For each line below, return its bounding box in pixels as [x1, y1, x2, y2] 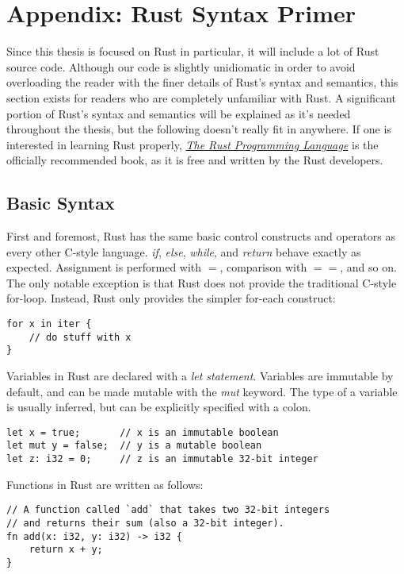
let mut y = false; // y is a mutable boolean [6, 440, 262, 452]
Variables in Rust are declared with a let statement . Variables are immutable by [6, 368, 394, 384]
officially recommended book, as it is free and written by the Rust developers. [6, 152, 383, 168]
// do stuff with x [29, 331, 131, 343]
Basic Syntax [6, 191, 115, 215]
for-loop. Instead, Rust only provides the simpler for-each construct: [6, 290, 336, 306]
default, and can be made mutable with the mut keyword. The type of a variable [6, 383, 398, 399]
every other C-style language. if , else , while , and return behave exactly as [6, 243, 361, 260]
